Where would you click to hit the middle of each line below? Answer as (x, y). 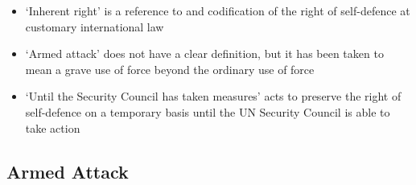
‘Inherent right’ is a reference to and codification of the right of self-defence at (218, 10)
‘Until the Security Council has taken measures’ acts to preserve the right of (213, 96)
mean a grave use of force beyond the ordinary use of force (170, 69)
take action (53, 127)
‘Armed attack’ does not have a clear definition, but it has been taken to (204, 53)
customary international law (95, 26)
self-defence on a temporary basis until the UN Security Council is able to (208, 111)
